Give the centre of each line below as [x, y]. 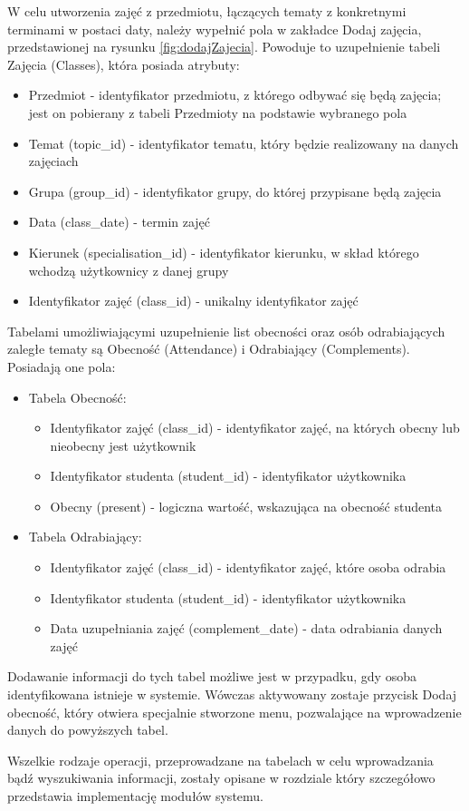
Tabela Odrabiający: [85, 537]
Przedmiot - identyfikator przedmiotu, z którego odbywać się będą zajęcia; [235, 95]
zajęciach [53, 161]
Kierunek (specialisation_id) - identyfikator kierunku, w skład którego [224, 252]
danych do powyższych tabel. [88, 730]
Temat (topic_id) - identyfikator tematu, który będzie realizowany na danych [244, 143]
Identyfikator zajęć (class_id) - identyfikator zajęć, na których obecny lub [255, 428]
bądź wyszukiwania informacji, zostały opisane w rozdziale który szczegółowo [221, 778]
